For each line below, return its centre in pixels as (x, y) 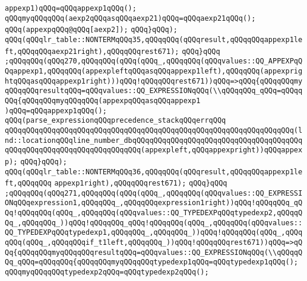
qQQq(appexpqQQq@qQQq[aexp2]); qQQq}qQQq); (91, 30)
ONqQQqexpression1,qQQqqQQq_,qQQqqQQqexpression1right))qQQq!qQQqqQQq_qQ (154, 203)
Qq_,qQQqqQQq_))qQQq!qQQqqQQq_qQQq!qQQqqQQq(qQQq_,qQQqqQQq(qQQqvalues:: (154, 223)
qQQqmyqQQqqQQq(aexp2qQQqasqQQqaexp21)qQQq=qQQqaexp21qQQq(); (130, 18)
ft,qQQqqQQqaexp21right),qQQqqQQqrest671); (92, 51)
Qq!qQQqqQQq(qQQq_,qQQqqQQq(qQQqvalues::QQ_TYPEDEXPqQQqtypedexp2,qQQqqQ (154, 213)
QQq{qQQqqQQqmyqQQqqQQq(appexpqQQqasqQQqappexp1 (103, 100)
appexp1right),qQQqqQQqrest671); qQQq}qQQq (141, 183)
